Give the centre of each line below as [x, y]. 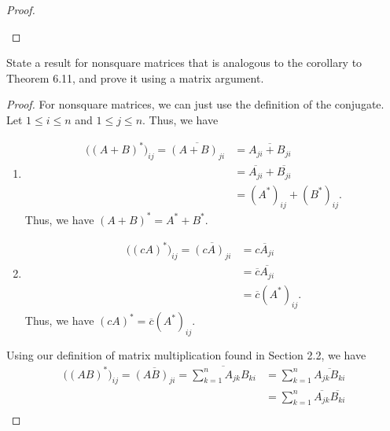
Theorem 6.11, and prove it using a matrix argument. [135, 77]
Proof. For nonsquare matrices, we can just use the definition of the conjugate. [195, 104]
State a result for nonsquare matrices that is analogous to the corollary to [184, 63]
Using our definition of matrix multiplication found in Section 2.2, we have [186, 355]
